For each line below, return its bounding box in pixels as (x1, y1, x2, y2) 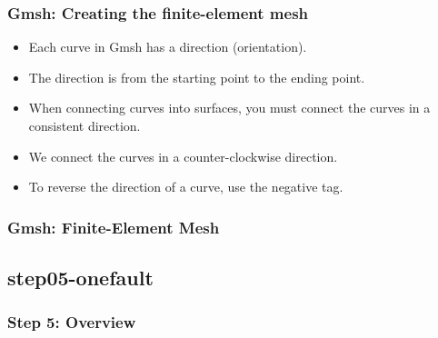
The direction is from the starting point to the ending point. (28, 67, 365, 86)
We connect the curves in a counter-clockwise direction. (28, 146, 338, 165)
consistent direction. (28, 116, 141, 134)
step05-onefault (7, 263, 154, 292)
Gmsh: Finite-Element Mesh (7, 215, 220, 238)
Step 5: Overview (7, 311, 136, 333)
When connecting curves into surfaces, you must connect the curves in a (28, 98, 431, 117)
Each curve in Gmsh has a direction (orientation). (28, 37, 307, 56)
